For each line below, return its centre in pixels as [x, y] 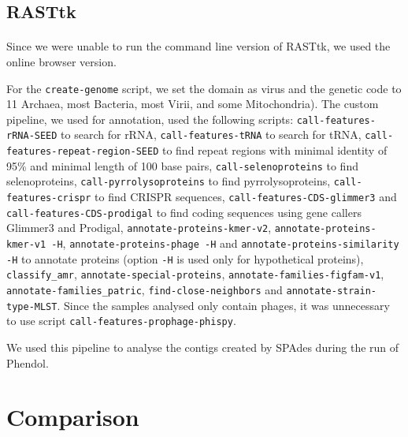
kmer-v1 [26, 245]
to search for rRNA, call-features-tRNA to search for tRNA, [211, 134]
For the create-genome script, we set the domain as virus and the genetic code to [204, 88]
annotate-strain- [332, 291]
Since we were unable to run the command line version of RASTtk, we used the [198, 46]
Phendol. [28, 362]
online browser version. [61, 61]
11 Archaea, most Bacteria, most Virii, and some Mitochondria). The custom [193, 104]
